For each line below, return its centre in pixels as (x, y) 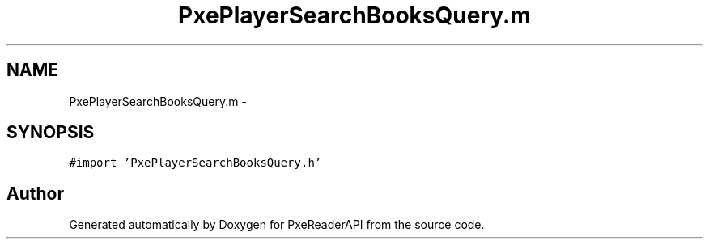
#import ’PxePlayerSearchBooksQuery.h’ (195, 163)
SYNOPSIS (51, 133)
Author (35, 193)
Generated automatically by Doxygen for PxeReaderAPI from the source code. (277, 225)
